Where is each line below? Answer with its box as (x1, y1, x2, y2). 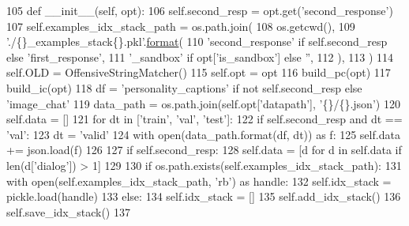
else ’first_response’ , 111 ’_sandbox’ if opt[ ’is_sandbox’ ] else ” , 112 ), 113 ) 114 (6, 48, 394, 65)
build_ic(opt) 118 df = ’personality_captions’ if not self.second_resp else (6, 79, 362, 96)
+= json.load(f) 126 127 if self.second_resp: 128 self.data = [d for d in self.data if (6, 141, 402, 158)
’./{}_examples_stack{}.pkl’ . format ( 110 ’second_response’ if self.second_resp (6, 33, 388, 50)
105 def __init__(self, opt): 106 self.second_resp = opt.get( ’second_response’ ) (6, 2, 393, 18)
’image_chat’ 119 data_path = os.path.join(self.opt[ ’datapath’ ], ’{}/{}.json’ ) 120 (6, 95, 400, 111)
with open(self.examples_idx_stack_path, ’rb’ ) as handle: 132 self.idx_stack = (6, 172, 392, 189)
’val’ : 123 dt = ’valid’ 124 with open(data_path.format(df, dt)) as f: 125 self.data (6, 126, 400, 142)
